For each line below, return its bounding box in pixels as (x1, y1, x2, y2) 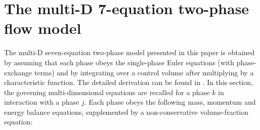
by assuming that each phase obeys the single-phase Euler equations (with (4, 57, 234, 67)
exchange (4, 67, 32, 77)
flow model (4, 18, 81, 38)
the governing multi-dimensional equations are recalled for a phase (4, 86, 210, 97)
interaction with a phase (4, 97, 79, 107)
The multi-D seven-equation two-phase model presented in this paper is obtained (4, 47, 255, 58)
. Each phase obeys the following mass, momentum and (84, 97, 256, 107)
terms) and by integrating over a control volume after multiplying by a (34, 67, 254, 77)
